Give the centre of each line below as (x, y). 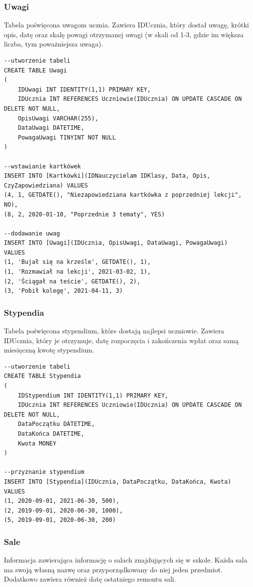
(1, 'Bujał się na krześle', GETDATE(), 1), (77, 262)
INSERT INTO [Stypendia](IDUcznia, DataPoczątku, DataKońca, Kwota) (118, 481)
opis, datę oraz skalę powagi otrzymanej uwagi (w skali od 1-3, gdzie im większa (124, 34)
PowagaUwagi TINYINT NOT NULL (67, 137)
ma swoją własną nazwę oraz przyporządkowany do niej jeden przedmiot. (113, 569)
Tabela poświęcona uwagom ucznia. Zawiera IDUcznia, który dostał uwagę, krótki (126, 25)
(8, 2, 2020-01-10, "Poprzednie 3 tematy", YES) (84, 214)
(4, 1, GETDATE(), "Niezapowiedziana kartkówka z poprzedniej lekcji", (123, 195)
